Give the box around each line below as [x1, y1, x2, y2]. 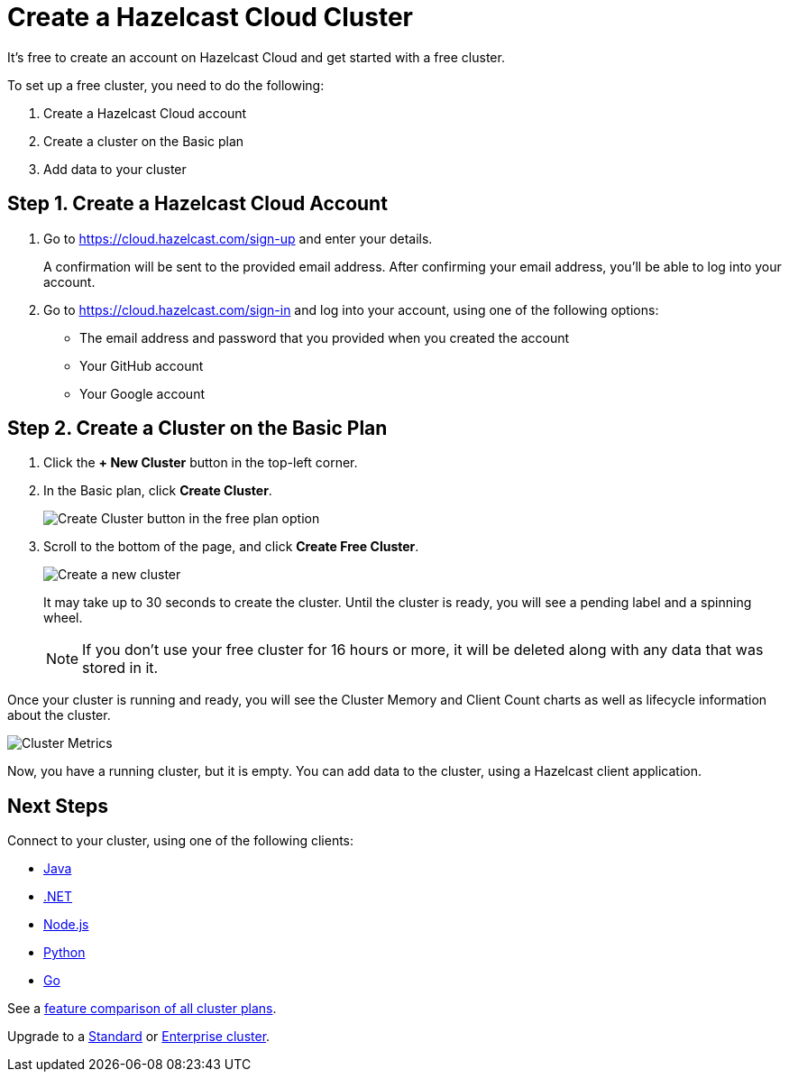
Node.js [43, 917, 89, 933]
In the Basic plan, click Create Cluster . [43, 483, 272, 499]
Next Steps [7, 794, 108, 817]
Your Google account [79, 385, 206, 401]
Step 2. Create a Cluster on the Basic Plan [7, 417, 388, 440]
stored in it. [82, 659, 159, 678]
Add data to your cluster [43, 161, 187, 177]
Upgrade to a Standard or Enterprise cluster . [7, 1028, 271, 1045]
